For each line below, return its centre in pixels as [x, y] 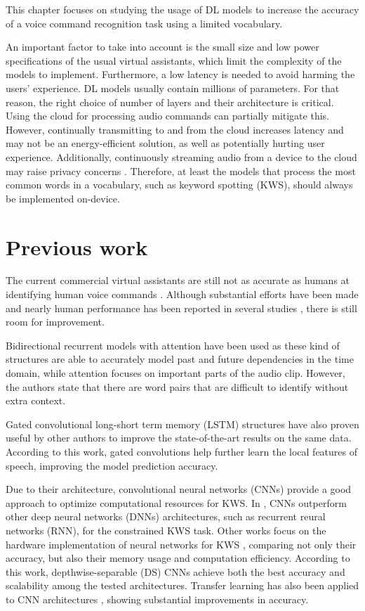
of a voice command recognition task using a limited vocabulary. [144, 23]
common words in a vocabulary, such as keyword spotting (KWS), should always [179, 185]
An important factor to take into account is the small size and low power [162, 47]
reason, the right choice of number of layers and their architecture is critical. [170, 102]
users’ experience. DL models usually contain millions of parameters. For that [173, 88]
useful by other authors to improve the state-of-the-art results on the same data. [179, 438]
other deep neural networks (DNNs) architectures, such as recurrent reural [166, 516]
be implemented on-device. [63, 198]
